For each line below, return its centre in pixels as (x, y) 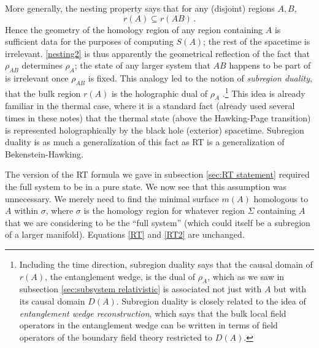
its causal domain (52, 301)
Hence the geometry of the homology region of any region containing (134, 29)
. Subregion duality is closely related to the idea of (211, 301)
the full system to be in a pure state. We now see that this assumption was (146, 186)
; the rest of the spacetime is (257, 41)
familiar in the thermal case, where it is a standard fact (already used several (150, 106)
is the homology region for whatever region (164, 210)
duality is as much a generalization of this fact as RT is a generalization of (145, 142)
